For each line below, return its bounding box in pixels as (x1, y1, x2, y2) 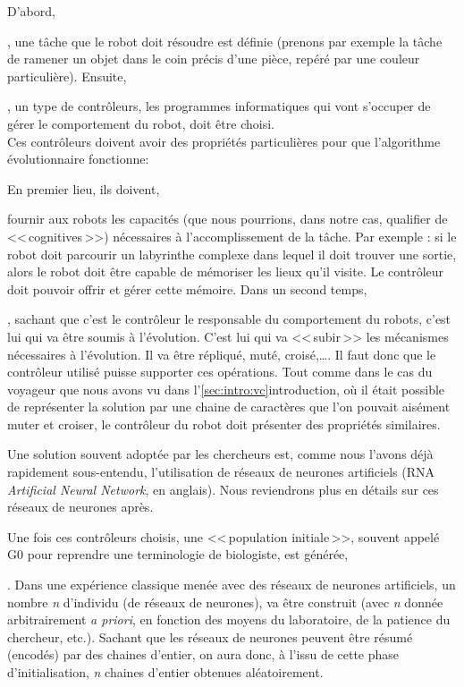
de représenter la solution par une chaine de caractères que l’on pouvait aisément (7, 397, 451, 416)
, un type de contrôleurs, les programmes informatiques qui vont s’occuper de (7, 97, 431, 115)
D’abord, (7, 2, 55, 20)
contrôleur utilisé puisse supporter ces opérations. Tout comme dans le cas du (7, 362, 433, 381)
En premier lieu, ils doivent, (7, 179, 160, 198)
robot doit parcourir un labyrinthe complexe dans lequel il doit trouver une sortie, (7, 244, 457, 263)
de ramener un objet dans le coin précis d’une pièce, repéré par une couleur (7, 49, 420, 68)
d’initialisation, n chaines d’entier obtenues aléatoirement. (7, 663, 324, 681)
